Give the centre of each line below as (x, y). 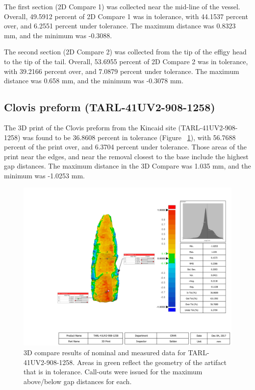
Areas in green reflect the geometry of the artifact (152, 362)
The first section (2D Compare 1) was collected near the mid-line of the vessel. (122, 6)
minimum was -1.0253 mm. (44, 175)
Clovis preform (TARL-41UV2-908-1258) (110, 107)
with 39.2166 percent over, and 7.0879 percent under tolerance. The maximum (122, 71)
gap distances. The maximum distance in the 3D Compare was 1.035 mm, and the (127, 166)
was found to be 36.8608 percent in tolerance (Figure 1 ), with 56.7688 (129, 137)
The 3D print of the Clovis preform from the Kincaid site (90, 127)
